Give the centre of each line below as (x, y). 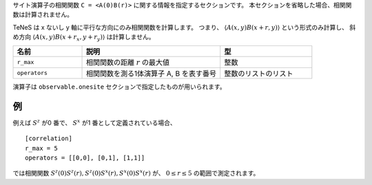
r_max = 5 (41, 148)
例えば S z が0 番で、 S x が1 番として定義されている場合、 (94, 122)
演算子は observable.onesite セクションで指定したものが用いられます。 (120, 87)
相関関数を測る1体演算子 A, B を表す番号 (152, 74)
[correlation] (49, 139)
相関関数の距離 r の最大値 (128, 62)
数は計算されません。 (43, 14)
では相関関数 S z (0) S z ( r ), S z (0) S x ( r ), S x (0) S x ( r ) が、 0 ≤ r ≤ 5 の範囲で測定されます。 (136, 173)
